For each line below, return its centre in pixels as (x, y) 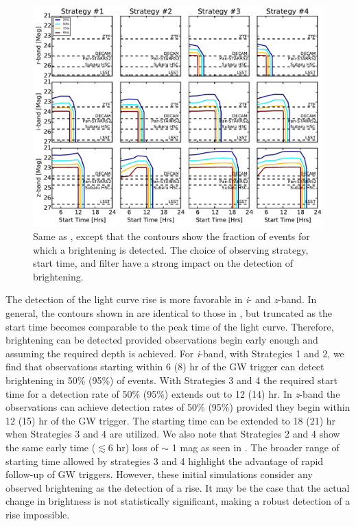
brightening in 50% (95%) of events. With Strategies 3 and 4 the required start (171, 380)
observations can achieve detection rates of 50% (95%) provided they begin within (178, 407)
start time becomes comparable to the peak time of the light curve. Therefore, (170, 326)
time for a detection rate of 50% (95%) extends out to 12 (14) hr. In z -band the (173, 393)
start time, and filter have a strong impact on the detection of (163, 263)
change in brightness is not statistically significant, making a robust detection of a (178, 501)
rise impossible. (38, 514)
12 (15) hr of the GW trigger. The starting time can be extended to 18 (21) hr (171, 420)
